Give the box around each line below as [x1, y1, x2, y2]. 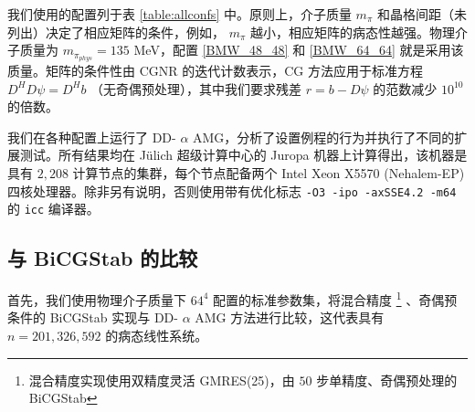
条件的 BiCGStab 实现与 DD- [7, 308, 178, 327]
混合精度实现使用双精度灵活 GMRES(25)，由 [28, 370, 295, 389]
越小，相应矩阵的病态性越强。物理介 [250, 22, 469, 41]
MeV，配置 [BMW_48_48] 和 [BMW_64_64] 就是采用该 [133, 40, 464, 59]
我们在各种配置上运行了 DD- [7, 127, 176, 146]
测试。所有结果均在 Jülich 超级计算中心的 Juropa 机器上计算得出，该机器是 [19, 145, 468, 164]
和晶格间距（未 [376, 5, 467, 23]
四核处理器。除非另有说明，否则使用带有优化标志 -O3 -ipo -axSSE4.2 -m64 [7, 181, 457, 200]
